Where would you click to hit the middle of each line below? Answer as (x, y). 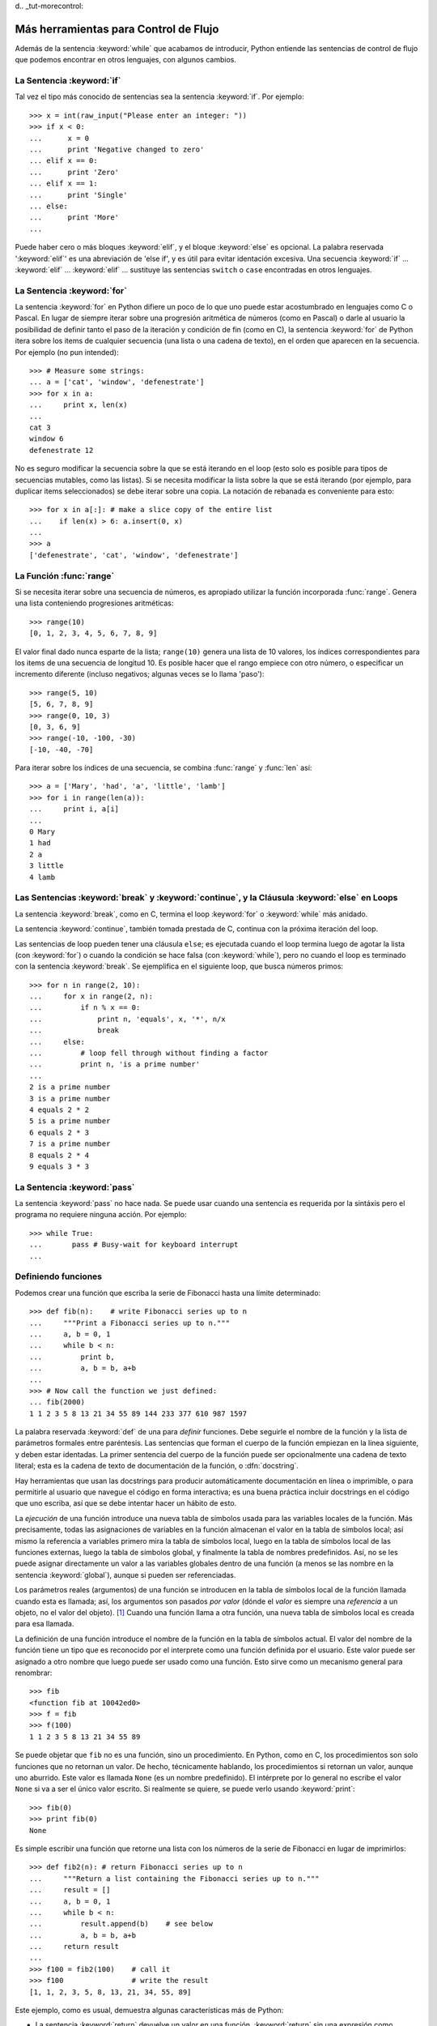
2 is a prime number (70, 1087)
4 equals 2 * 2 (59, 1109)
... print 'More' (74, 218)
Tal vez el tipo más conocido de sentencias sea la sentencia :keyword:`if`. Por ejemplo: (159, 96)
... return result (74, 1947)
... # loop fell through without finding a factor (149, 1053)
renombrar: (34, 1673)
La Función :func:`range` (65, 575)
